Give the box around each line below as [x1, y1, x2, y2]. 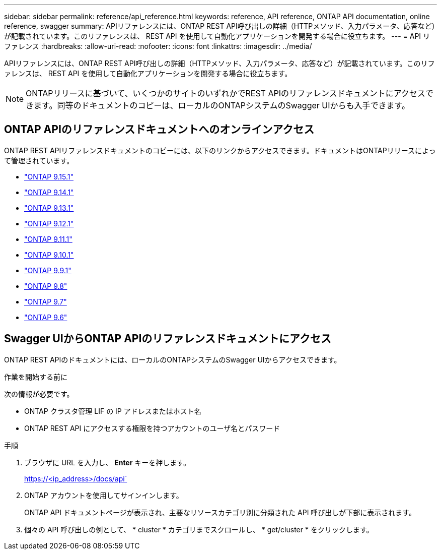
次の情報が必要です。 [4, 389, 74, 398]
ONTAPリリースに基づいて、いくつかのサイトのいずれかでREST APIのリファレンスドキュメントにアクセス [26, 88, 425, 98]
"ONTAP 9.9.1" [24, 266, 71, 275]
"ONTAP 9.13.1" [24, 203, 74, 212]
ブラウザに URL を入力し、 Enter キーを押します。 [24, 458, 190, 467]
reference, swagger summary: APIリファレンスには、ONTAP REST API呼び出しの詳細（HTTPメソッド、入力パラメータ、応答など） [4, 22, 435, 30]
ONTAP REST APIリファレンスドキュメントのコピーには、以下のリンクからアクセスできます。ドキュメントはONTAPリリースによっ [4, 146, 436, 155]
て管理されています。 [4, 156, 74, 165]
